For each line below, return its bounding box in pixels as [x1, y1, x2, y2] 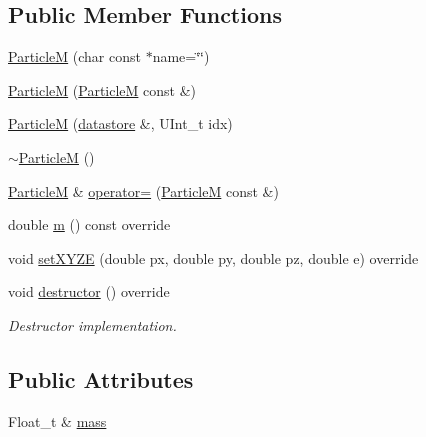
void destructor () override [8, 281, 170, 302]
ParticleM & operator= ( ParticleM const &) [8, 180, 279, 201]
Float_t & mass [8, 410, 107, 431]
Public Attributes [8, 363, 194, 394]
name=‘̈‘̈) [152, 46, 210, 67]
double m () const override [8, 214, 171, 235]
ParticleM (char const [8, 46, 141, 67]
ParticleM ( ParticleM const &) [8, 79, 197, 100]
